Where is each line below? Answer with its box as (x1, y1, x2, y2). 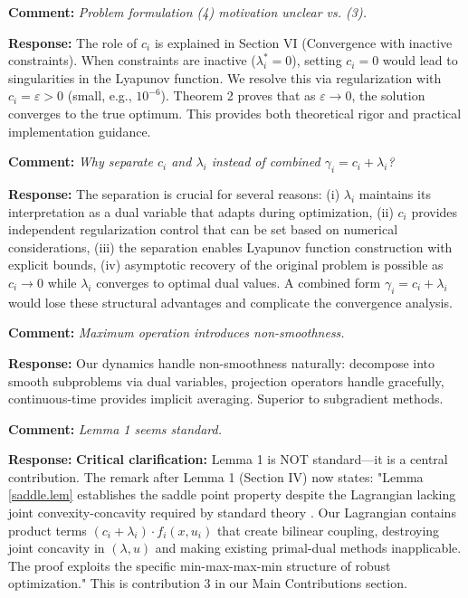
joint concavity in (8, 538, 105, 557)
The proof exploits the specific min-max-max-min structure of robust (8, 555, 391, 574)
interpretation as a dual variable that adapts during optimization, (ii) (8, 202, 394, 221)
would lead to (382, 51, 458, 70)
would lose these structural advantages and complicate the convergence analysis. (8, 292, 453, 311)
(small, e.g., (67, 86, 132, 105)
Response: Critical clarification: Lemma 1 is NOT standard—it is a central (8, 450, 448, 469)
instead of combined (211, 152, 320, 171)
